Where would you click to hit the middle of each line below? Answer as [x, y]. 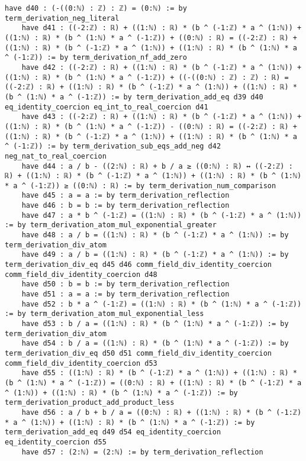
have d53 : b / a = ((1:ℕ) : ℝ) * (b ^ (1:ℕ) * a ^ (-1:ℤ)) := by [155, 324]
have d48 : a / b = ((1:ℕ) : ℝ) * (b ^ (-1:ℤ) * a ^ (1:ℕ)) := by [155, 235]
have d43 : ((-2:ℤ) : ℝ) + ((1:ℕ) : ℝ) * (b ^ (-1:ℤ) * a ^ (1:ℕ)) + [162, 117]
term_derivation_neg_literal [62, 18]
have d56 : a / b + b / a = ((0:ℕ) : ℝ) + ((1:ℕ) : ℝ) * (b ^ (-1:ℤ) [162, 412]
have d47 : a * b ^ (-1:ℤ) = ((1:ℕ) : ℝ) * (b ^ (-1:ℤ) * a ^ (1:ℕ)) [162, 215]
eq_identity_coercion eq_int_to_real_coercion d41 [107, 107]
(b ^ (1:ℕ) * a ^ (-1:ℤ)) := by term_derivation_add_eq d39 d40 [134, 97]
